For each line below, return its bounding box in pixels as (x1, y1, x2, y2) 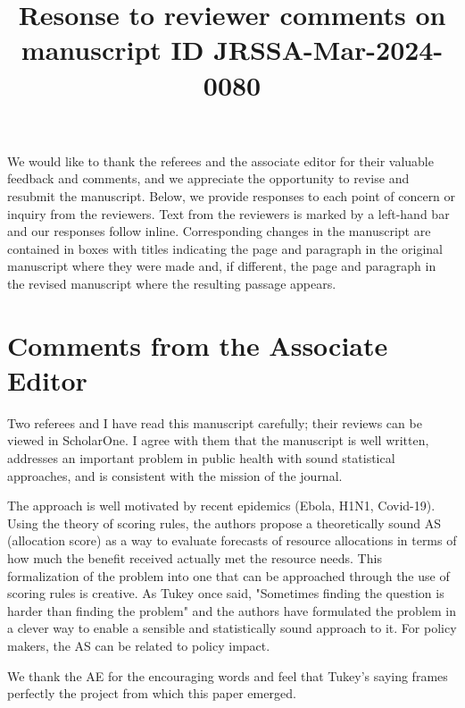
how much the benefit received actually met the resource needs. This (7, 548, 382, 567)
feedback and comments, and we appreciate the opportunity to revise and (7, 169, 410, 188)
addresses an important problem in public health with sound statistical (7, 449, 395, 467)
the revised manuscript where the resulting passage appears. (7, 274, 336, 292)
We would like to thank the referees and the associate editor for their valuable (7, 151, 434, 170)
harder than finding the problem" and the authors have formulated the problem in (7, 601, 457, 619)
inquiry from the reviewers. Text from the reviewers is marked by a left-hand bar (7, 204, 450, 223)
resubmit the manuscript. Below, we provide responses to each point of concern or (7, 186, 456, 205)
